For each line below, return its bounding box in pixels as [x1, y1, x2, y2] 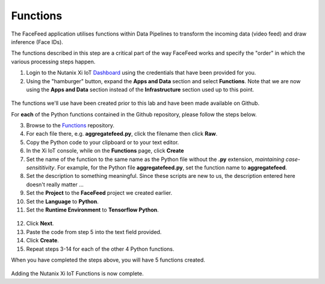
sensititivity [26, 164, 55, 171]
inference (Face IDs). [11, 38, 63, 45]
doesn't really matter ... [26, 181, 84, 188]
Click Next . [26, 220, 54, 227]
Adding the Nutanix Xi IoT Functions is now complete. [11, 270, 144, 277]
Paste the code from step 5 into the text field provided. [26, 228, 162, 235]
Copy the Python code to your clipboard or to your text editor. [26, 139, 179, 146]
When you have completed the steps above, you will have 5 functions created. [11, 256, 206, 263]
